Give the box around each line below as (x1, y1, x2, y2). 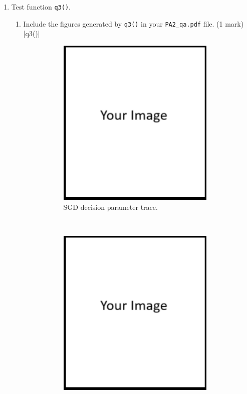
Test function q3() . (11, 2, 71, 12)
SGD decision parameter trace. (63, 201, 158, 212)
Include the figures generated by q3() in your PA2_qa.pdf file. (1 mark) (23, 18, 244, 29)
